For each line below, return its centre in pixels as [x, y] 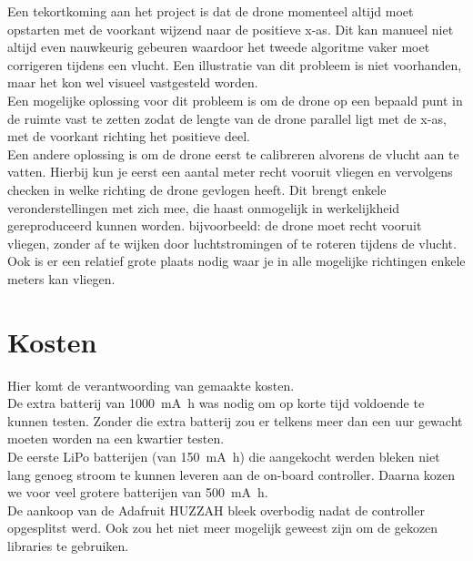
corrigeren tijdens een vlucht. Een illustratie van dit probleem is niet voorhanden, [235, 64]
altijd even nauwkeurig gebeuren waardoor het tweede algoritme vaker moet [219, 47]
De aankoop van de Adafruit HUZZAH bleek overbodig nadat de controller [216, 510]
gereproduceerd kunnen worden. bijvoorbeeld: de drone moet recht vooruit [215, 225]
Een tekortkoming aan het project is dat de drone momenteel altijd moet [211, 11]
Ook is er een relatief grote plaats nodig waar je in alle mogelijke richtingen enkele [236, 261]
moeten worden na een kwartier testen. [116, 439]
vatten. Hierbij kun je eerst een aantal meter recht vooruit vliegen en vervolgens [230, 172]
